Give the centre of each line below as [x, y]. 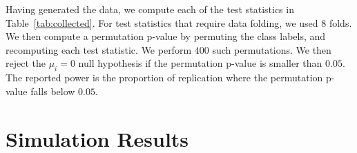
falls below [53, 91]
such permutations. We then [272, 49]
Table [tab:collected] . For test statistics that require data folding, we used [162, 22]
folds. [340, 22]
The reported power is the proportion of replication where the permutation [164, 78]
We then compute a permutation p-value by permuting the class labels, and [166, 36]
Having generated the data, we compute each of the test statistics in [150, 9]
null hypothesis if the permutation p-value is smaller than [200, 63]
